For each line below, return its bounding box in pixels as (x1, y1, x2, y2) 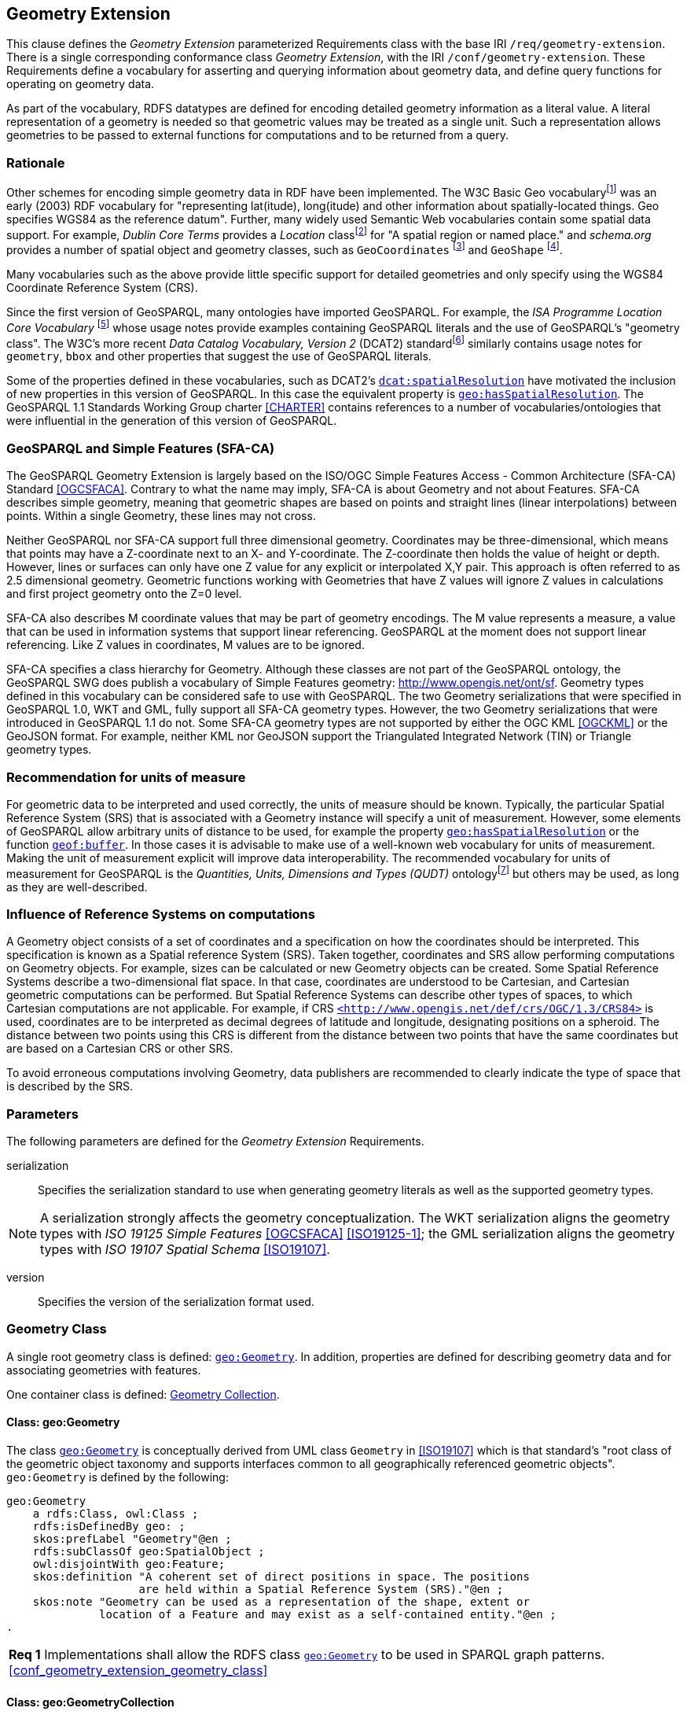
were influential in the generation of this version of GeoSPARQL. (6, 414, 337, 428)
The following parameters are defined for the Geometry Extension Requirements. (6, 1134, 424, 1149)
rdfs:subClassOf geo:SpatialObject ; (32, 1545, 265, 1558)
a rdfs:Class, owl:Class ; (32, 1507, 199, 1521)
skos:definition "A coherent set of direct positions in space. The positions (32, 1570, 530, 1584)
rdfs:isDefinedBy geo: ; (32, 1520, 186, 1533)
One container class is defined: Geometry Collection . (6, 1387, 280, 1401)
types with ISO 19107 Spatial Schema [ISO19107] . (40, 1241, 330, 1258)
